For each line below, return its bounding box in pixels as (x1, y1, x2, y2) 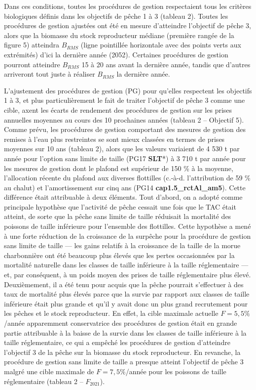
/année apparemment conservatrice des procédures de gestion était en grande (4, 318, 237, 328)
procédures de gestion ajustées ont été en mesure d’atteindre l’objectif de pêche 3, (4, 20, 252, 31)
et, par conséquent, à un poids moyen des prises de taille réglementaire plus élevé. (4, 269, 251, 280)
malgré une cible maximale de (4, 366, 94, 376)
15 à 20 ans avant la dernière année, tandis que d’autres (81, 59, 251, 69)
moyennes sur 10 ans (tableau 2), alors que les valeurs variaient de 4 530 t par (4, 143, 240, 154)
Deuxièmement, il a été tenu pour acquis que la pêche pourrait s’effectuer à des (4, 279, 244, 289)
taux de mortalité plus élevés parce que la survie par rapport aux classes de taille (4, 289, 250, 299)
